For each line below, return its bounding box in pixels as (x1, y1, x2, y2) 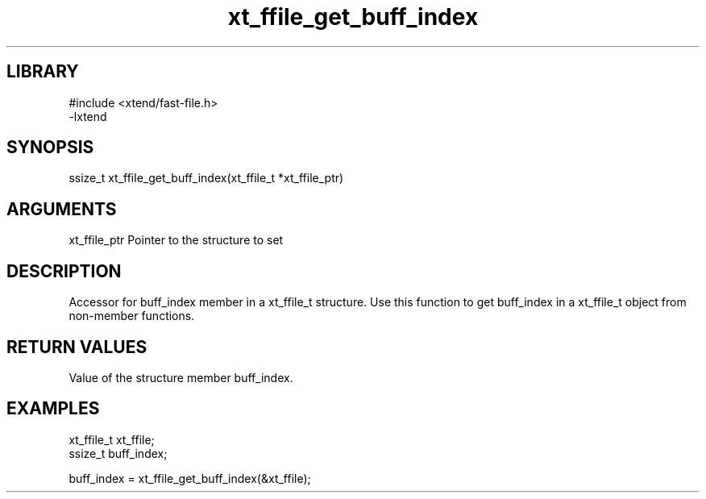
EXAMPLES (6, 398, 100, 419)
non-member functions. (69, 309, 195, 323)
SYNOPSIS (6, 137, 94, 158)
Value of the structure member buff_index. (69, 370, 293, 385)
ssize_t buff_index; (69, 446, 168, 460)
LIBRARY (6, 61, 79, 82)
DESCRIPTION (6, 260, 122, 281)
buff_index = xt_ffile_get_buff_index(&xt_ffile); (69, 471, 311, 485)
